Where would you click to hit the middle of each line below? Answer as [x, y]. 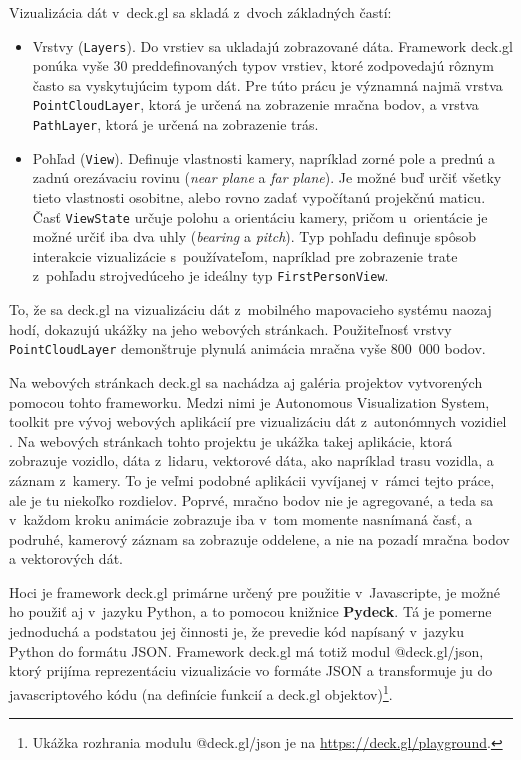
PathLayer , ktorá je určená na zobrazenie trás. [175, 124]
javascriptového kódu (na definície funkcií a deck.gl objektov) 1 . [201, 692]
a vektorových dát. [66, 558]
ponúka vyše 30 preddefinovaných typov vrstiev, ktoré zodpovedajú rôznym [263, 65]
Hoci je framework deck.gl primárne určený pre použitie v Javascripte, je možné [254, 591]
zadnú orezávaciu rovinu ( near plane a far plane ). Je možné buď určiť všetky [267, 177]
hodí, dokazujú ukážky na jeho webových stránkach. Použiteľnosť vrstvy [230, 328]
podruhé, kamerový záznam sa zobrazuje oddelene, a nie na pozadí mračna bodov [259, 538]
